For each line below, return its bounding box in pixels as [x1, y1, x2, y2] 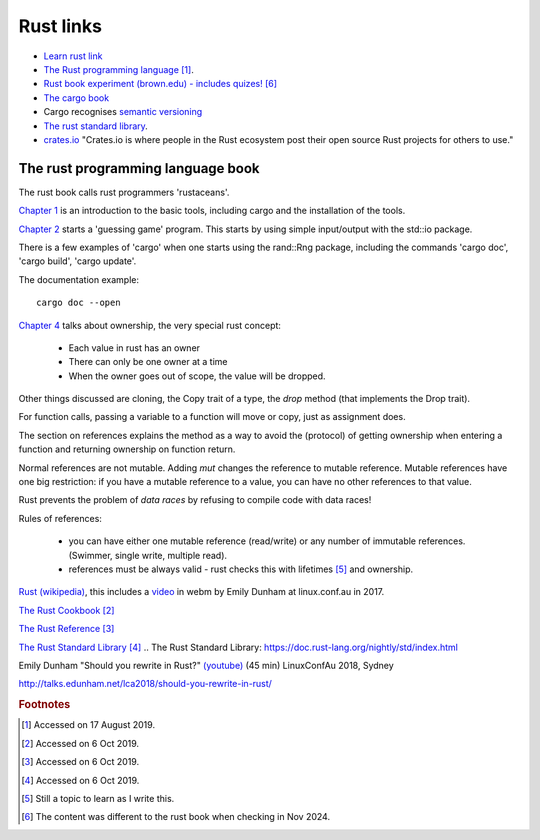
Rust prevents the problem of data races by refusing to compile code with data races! [18, 494, 372, 506]
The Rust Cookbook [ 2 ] [18, 604, 115, 616]
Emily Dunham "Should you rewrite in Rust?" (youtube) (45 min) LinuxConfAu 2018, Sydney [18, 659, 394, 671]
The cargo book [43, 91, 110, 104]
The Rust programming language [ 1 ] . [43, 63, 194, 75]
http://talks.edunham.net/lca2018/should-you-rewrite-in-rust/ [18, 678, 272, 690]
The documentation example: [18, 273, 140, 285]
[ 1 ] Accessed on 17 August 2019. [21, 719, 155, 731]
